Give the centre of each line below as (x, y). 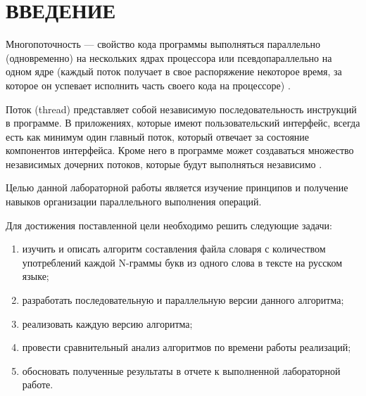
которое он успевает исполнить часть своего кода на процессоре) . (148, 85)
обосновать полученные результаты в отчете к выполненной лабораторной (181, 370)
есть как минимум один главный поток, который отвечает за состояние (158, 136)
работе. (38, 384)
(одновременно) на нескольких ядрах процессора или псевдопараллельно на (169, 57)
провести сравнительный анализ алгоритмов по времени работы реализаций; (187, 347)
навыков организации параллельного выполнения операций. (134, 202)
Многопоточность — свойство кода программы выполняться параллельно (163, 44)
